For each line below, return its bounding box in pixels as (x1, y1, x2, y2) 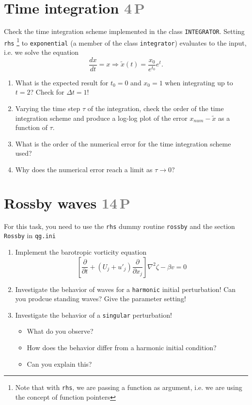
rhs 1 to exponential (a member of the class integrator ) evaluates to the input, (4, 36, 247, 48)
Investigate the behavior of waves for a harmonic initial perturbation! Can (15, 284, 236, 294)
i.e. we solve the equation (4, 47, 79, 57)
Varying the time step (15, 103, 80, 113)
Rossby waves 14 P (4, 193, 130, 212)
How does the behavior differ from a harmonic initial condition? (27, 342, 217, 353)
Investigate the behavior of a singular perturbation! (15, 309, 172, 320)
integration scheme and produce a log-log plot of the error (15, 113, 188, 123)
